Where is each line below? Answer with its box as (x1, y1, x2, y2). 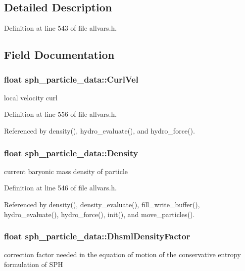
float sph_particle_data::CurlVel (4, 73, 139, 85)
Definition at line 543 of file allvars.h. (4, 23, 117, 33)
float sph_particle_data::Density (4, 146, 138, 159)
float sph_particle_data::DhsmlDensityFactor (4, 230, 191, 242)
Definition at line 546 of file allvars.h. (4, 182, 117, 193)
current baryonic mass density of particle (4, 166, 128, 176)
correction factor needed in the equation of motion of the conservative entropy (4, 249, 241, 260)
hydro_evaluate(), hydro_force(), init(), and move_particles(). (4, 209, 195, 219)
